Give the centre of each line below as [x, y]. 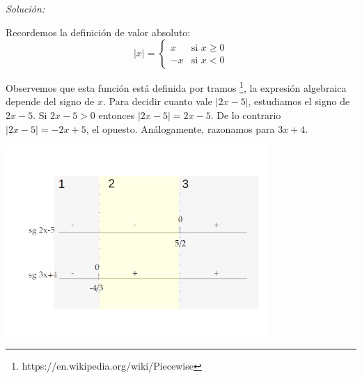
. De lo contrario [246, 115]
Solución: [25, 8]
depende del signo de [50, 101]
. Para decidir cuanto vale [157, 101]
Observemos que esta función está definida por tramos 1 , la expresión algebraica [176, 87]
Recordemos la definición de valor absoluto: [98, 32]
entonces [117, 115]
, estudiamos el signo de [299, 101]
